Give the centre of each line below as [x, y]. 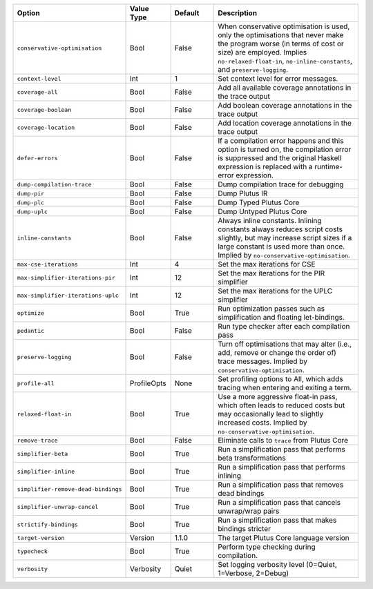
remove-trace [37, 440]
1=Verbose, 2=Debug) [254, 573]
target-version [41, 538]
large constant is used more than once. [281, 247]
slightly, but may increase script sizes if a [285, 238]
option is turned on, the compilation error [285, 149]
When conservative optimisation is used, [284, 26]
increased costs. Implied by [262, 423]
